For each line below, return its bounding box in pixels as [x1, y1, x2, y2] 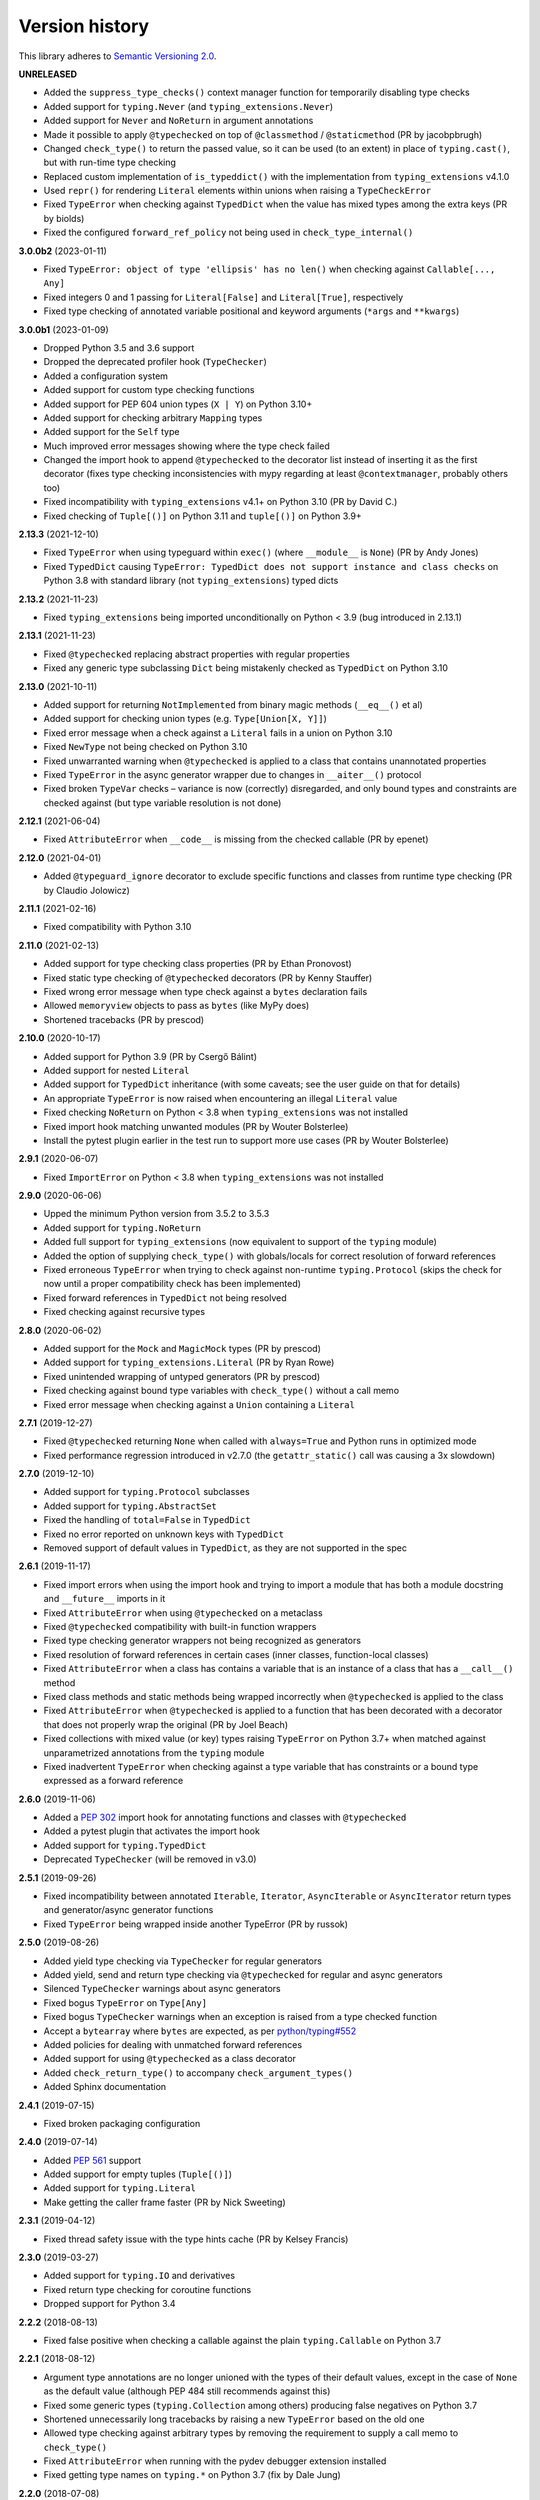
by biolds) [43, 212, 85, 224]
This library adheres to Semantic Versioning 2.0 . [18, 50, 217, 62]
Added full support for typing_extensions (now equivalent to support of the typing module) [43, 1236, 437, 1248]
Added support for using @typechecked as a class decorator [43, 2053, 297, 2065]
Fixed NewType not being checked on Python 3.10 [43, 741, 248, 753]
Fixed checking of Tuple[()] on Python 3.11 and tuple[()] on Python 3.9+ [43, 510, 362, 522]
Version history [18, 15, 150, 37]
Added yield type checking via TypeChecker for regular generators [43, 1955, 322, 1967]
